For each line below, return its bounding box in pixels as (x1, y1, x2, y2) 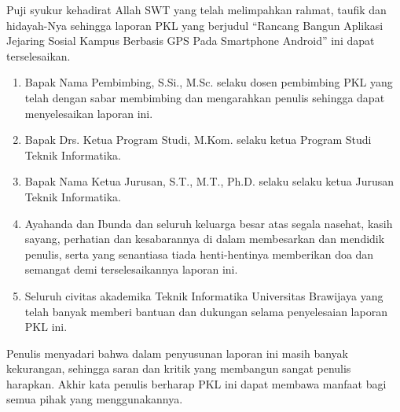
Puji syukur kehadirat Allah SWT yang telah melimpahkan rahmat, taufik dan (6, 2, 387, 17)
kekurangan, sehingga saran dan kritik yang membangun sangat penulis (6, 360, 351, 377)
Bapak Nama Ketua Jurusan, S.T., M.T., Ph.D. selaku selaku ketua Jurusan (24, 173, 394, 189)
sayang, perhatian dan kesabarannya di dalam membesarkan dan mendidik (24, 230, 385, 247)
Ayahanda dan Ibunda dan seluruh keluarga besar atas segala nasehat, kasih (24, 215, 393, 231)
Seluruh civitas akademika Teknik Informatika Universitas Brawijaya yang (24, 287, 383, 303)
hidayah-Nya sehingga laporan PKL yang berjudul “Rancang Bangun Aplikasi (6, 17, 383, 33)
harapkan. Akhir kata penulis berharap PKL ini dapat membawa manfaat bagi (6, 375, 387, 392)
